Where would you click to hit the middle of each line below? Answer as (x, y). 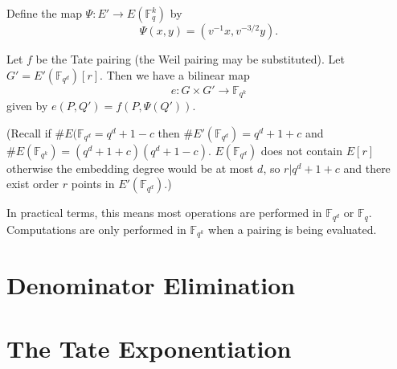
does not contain (302, 150)
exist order (33, 184)
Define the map (44, 13)
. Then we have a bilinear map (175, 74)
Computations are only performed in (96, 229)
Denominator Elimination (151, 285)
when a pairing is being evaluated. (293, 229)
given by (27, 106)
